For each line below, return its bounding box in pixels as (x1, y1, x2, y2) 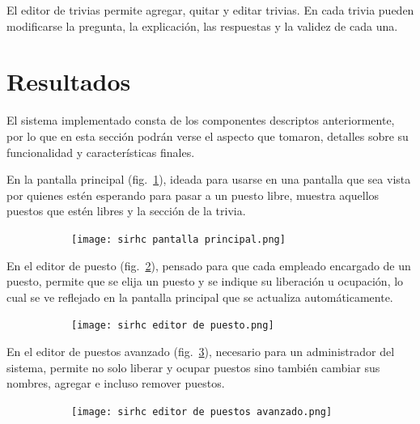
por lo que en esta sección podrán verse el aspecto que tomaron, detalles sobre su (6, 127, 409, 144)
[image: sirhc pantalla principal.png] (71, 233, 286, 245)
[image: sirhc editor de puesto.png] (71, 320, 274, 332)
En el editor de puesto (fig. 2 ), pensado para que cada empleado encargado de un (6, 257, 411, 273)
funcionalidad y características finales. (6, 143, 195, 160)
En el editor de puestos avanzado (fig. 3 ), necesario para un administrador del (6, 342, 395, 359)
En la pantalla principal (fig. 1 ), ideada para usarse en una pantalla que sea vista (6, 171, 411, 188)
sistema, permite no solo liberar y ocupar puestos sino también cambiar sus (6, 358, 380, 375)
